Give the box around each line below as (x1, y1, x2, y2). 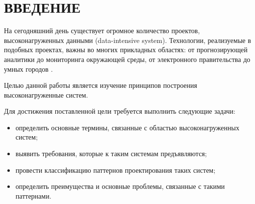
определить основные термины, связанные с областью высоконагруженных (15, 122, 239, 132)
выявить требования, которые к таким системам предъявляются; (15, 148, 207, 159)
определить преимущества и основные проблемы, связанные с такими (15, 181, 225, 191)
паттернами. (15, 190, 51, 201)
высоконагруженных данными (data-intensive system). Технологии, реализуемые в (4, 35, 251, 45)
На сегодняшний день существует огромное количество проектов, (4, 25, 200, 36)
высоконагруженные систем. (4, 89, 88, 100)
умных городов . (4, 63, 53, 74)
